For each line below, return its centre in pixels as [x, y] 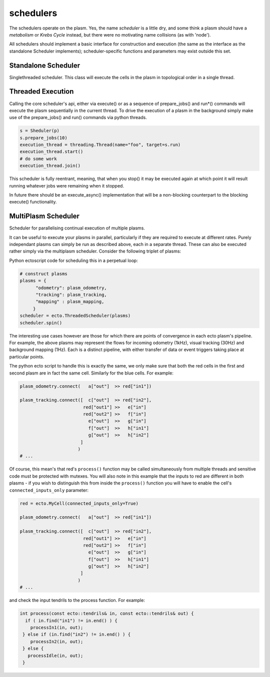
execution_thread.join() [50, 166]
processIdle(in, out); [55, 655]
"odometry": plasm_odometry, [71, 288]
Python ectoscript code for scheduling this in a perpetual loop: [74, 260]
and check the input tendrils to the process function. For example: [77, 600]
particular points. [27, 356]
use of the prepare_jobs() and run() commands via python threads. [78, 117]
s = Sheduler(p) [40, 131]
